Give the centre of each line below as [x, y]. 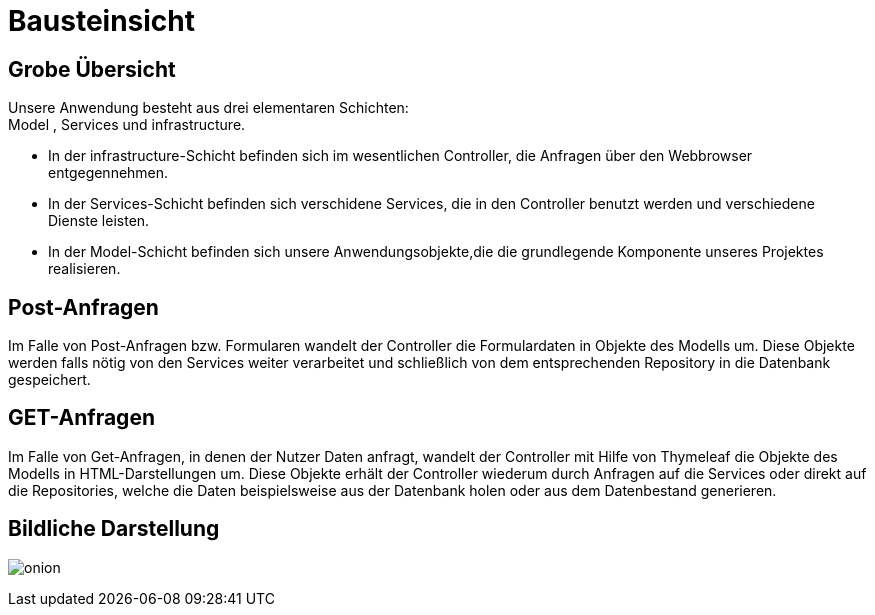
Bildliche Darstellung [114, 529]
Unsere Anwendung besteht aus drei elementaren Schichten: [208, 108]
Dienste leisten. [99, 221]
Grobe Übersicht [92, 69]
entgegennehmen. [108, 173]
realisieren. [84, 269]
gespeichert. [49, 380]
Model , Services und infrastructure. [127, 125]
